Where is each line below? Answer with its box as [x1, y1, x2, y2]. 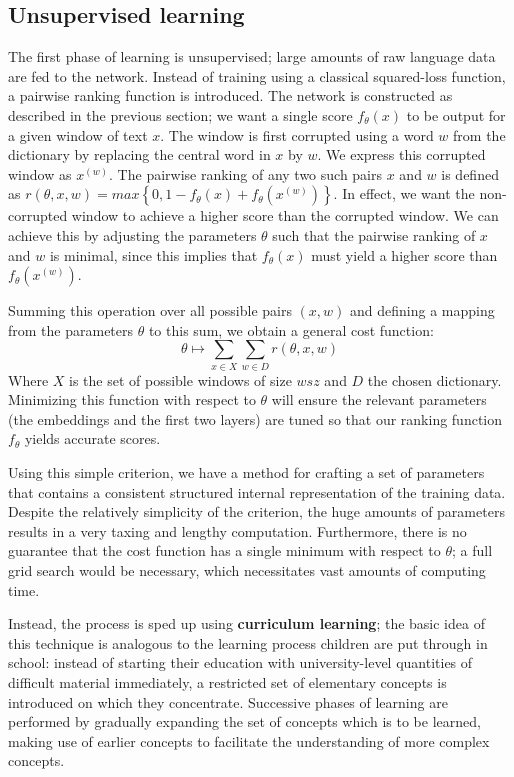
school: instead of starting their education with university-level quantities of [8, 652, 473, 673]
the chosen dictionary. [367, 369, 502, 390]
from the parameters [8, 319, 134, 340]
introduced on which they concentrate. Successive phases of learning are [8, 691, 448, 712]
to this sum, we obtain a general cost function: [148, 319, 434, 340]
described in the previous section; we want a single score [8, 104, 353, 125]
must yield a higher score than [311, 244, 498, 265]
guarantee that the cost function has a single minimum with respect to [8, 540, 441, 561]
